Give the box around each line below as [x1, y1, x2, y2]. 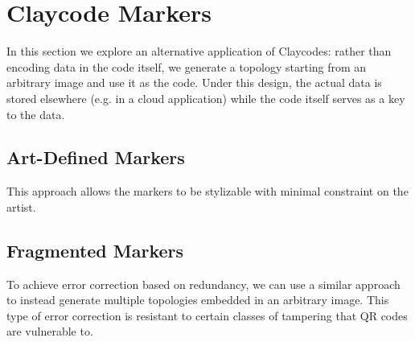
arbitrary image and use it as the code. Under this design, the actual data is [6, 74, 382, 91]
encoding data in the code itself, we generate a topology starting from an [6, 58, 367, 75]
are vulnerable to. [6, 323, 93, 340]
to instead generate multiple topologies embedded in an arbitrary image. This [6, 291, 389, 308]
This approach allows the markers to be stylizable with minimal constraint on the [6, 183, 409, 200]
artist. [6, 198, 36, 215]
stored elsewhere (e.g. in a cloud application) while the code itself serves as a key [6, 89, 405, 106]
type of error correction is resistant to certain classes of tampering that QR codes [6, 307, 408, 323]
